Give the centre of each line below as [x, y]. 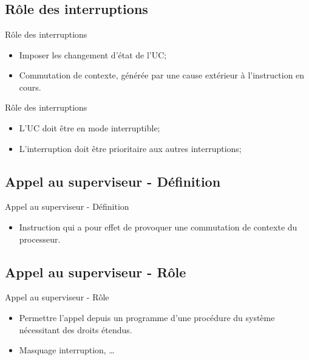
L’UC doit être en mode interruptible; [90, 127]
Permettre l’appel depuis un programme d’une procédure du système [147, 317]
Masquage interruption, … [67, 350]
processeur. [40, 239]
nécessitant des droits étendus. [76, 329]
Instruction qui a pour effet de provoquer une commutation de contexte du [158, 227]
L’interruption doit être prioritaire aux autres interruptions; [130, 148]
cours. [30, 87]
